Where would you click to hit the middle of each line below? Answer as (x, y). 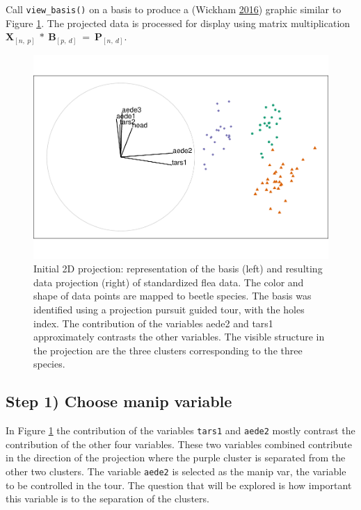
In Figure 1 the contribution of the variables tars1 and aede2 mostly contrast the (180, 430)
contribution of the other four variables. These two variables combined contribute (179, 444)
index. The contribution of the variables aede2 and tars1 (153, 323)
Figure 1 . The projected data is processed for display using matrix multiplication (178, 23)
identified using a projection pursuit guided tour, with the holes (169, 310)
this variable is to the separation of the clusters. (107, 499)
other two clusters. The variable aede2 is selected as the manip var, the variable (176, 471)
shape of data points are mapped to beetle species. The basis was (173, 296)
